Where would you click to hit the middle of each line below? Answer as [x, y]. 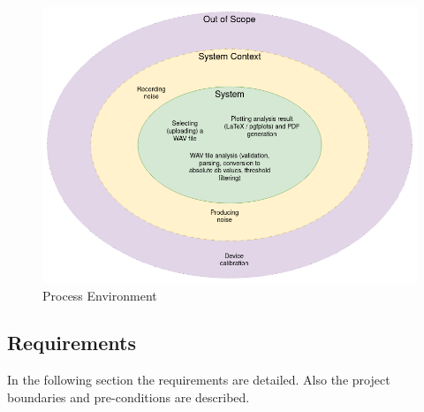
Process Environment [100, 295]
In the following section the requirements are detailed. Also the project [199, 380]
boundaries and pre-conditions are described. [129, 397]
